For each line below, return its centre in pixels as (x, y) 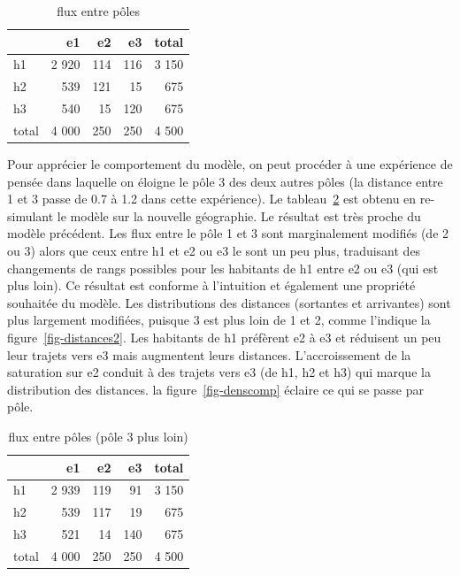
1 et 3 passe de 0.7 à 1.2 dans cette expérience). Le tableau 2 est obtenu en (212, 199)
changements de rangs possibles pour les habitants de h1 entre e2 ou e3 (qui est (223, 268)
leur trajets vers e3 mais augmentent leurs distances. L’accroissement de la (209, 354)
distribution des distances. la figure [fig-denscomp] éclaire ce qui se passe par (215, 389)
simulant (31, 215)
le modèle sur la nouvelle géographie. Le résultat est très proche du (239, 215)
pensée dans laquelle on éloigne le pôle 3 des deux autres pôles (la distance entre (225, 181)
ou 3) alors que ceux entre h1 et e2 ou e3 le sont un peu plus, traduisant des (214, 251)
